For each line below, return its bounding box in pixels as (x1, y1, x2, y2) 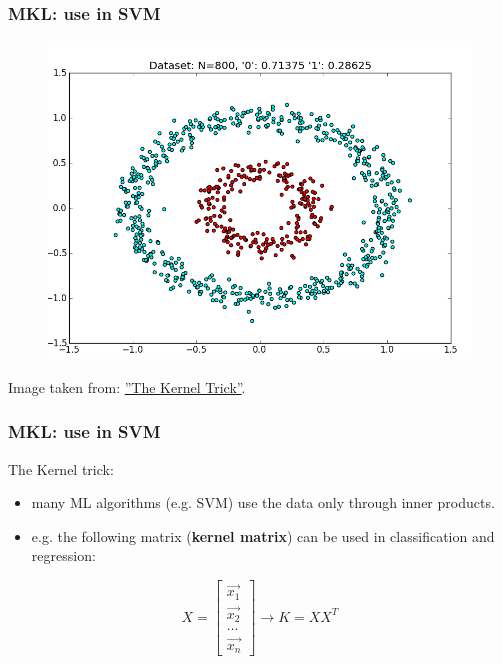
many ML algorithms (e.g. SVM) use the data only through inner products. (31, 492, 495, 513)
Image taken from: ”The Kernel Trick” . (8, 376, 246, 397)
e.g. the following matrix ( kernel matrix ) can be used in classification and (31, 525, 495, 546)
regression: (31, 545, 96, 566)
